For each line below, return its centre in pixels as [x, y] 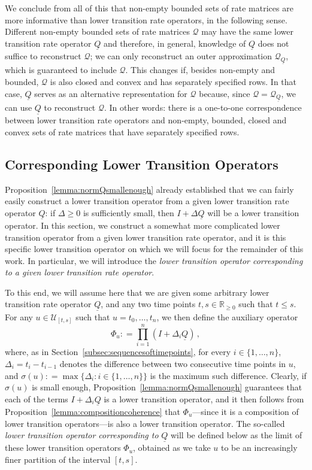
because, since [225, 93]
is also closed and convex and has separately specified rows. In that [173, 81]
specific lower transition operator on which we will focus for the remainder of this [154, 249]
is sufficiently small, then [128, 212]
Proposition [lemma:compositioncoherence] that [93, 411]
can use [19, 107]
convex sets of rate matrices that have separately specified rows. [122, 131]
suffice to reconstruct [43, 56]
